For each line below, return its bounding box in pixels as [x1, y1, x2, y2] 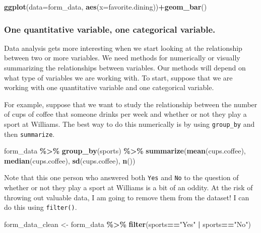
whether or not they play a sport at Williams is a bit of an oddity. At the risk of [4, 182, 253, 193]
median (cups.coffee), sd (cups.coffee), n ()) [4, 155, 136, 166]
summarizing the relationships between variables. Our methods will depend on [4, 62, 246, 72]
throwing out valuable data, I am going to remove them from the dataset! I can [4, 192, 249, 202]
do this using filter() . [4, 202, 77, 212]
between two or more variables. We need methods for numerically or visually [4, 52, 240, 63]
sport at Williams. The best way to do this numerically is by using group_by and [4, 118, 255, 129]
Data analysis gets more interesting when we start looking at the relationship [4, 42, 242, 53]
